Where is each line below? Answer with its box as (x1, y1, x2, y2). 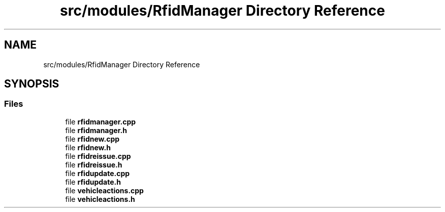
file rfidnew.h (65, 143, 111, 152)
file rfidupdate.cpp (65, 168, 130, 178)
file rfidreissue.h (65, 160, 122, 169)
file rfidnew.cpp (65, 134, 120, 143)
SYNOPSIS (4, 77, 59, 91)
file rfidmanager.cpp (65, 117, 136, 126)
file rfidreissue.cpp (65, 151, 131, 160)
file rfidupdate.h (65, 177, 121, 186)
